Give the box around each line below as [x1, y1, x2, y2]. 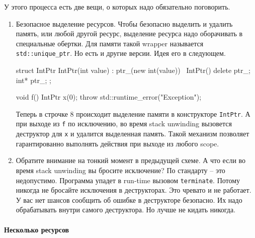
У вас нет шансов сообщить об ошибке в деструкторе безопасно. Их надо [16, 194, 242, 205]
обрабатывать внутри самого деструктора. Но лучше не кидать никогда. [16, 204, 236, 215]
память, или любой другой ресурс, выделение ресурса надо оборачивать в [16, 28, 243, 39]
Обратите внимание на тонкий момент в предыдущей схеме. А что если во [16, 155, 246, 166]
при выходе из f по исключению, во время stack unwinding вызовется [16, 118, 232, 129]
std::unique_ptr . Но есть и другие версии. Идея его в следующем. [16, 48, 226, 58]
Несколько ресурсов [4, 224, 69, 234]
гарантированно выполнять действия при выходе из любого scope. [16, 138, 219, 148]
